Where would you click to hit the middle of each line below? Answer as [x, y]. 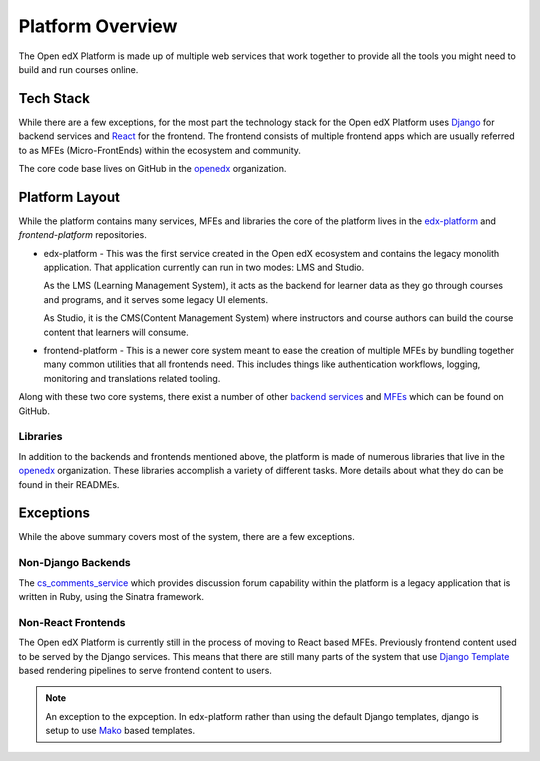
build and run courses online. [78, 69]
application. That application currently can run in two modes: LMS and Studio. [204, 267]
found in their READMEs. [69, 484]
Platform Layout [69, 196]
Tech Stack [54, 98]
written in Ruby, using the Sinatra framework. [111, 596]
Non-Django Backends [74, 563]
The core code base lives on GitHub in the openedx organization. [152, 169]
